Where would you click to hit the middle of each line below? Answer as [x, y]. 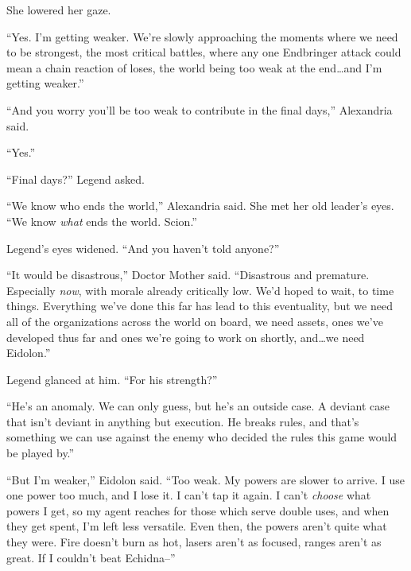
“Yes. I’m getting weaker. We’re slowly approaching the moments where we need [202, 36]
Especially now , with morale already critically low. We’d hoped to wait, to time [200, 290]
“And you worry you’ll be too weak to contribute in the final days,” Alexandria [200, 109]
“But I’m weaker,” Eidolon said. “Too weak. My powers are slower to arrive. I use [205, 479]
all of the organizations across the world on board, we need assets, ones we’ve [195, 321]
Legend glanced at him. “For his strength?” [112, 379]
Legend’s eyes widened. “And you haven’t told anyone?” [143, 248]
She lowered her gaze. [59, 10]
